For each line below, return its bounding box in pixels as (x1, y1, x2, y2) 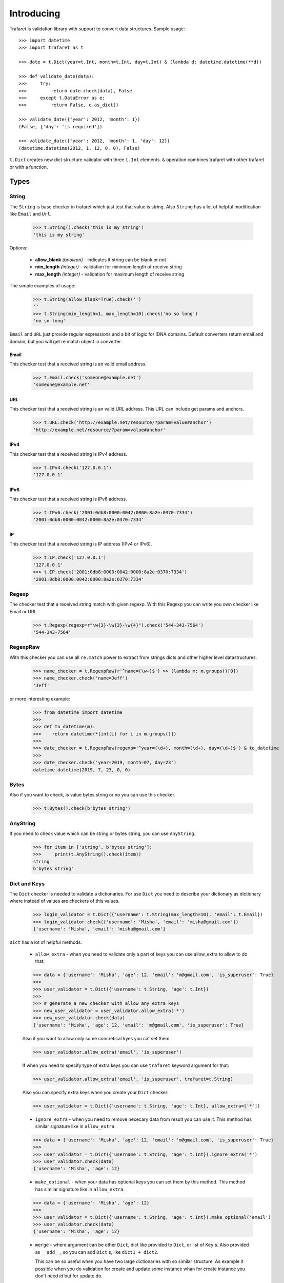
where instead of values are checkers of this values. (9, 898, 120, 904)
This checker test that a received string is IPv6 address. (9, 496, 128, 502)
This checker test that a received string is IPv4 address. (9, 451, 128, 457)
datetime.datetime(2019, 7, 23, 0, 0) (33, 767, 131, 772)
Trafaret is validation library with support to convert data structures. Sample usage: (9, 26, 186, 32)
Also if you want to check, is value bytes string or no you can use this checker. (9, 792, 175, 798)
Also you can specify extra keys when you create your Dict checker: (22, 1089, 169, 1095)
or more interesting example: (9, 695, 70, 702)
